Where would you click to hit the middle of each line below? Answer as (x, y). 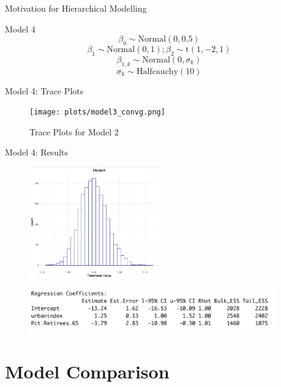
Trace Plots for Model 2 (74, 131)
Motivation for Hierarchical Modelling (76, 8)
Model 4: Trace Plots (44, 90)
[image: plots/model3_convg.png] (97, 112)
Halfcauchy (157, 71)
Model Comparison (87, 371)
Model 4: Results (37, 152)
